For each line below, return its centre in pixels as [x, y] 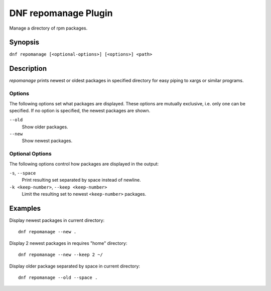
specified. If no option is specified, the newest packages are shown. [80, 110]
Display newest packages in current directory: [57, 220]
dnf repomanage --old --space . [58, 278]
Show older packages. [45, 127]
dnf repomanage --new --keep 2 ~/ [60, 255]
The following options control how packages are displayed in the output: [84, 164]
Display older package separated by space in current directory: [75, 266]
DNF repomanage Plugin [61, 13]
